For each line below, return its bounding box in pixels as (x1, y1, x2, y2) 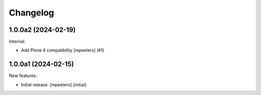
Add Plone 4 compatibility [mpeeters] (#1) (21, 47, 104, 53)
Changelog (9, 7, 54, 18)
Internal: (9, 39, 26, 45)
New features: (9, 73, 37, 79)
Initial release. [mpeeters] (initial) (21, 81, 87, 87)
